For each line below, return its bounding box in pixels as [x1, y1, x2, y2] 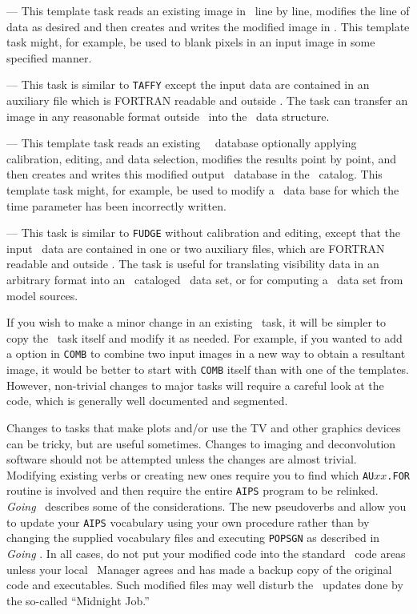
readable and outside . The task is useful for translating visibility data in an [6, 255, 379, 272]
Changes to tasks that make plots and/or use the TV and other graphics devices [6, 419, 401, 435]
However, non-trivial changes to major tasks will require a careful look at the [6, 376, 384, 393]
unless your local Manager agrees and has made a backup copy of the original [6, 560, 392, 577]
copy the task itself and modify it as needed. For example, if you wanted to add [6, 329, 403, 346]
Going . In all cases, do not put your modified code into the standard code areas [6, 544, 406, 561]
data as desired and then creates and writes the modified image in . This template [6, 18, 410, 34]
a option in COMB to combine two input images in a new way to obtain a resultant [6, 345, 406, 362]
